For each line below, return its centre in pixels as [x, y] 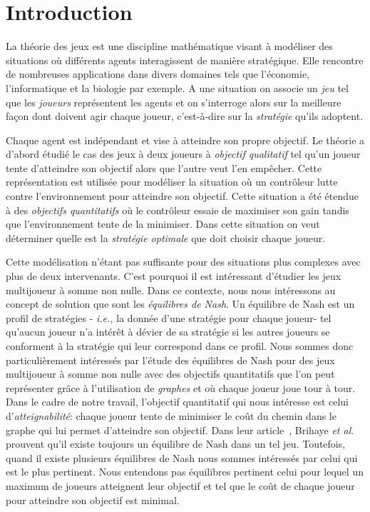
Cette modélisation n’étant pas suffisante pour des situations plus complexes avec [183, 262]
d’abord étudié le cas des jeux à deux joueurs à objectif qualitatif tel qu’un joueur [183, 154]
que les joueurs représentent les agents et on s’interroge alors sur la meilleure [174, 102]
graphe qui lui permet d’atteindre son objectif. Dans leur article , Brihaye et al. [180, 430]
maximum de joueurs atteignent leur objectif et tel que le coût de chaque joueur [180, 485]
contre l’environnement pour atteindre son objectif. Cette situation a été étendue [182, 196]
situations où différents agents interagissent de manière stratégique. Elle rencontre [185, 60]
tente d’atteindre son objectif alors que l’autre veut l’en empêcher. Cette [164, 167]
